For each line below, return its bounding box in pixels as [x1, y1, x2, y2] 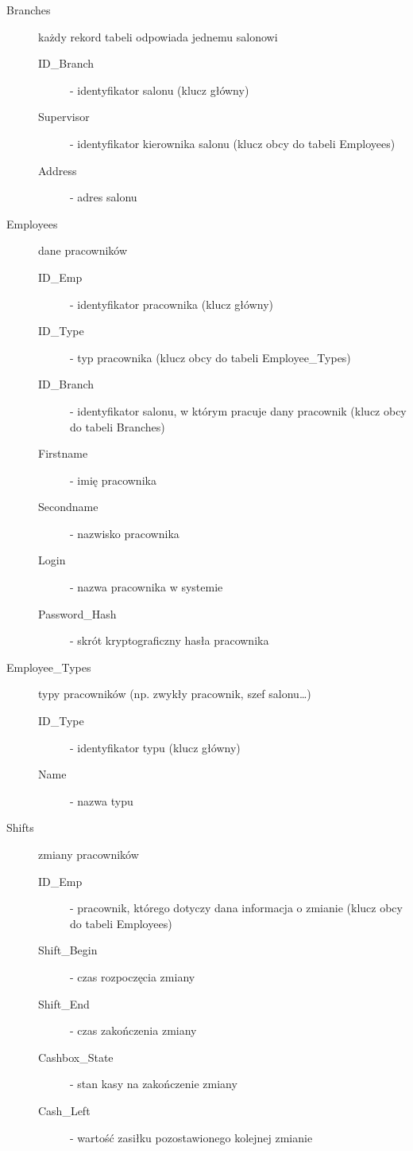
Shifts [6, 819, 34, 836]
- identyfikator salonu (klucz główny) [70, 81, 249, 98]
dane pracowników [38, 242, 128, 259]
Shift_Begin [38, 942, 98, 958]
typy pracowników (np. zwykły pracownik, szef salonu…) [38, 685, 311, 702]
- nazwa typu [70, 792, 133, 809]
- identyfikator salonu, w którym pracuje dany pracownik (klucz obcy [70, 402, 407, 419]
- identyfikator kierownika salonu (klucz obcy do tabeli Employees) [70, 135, 396, 151]
